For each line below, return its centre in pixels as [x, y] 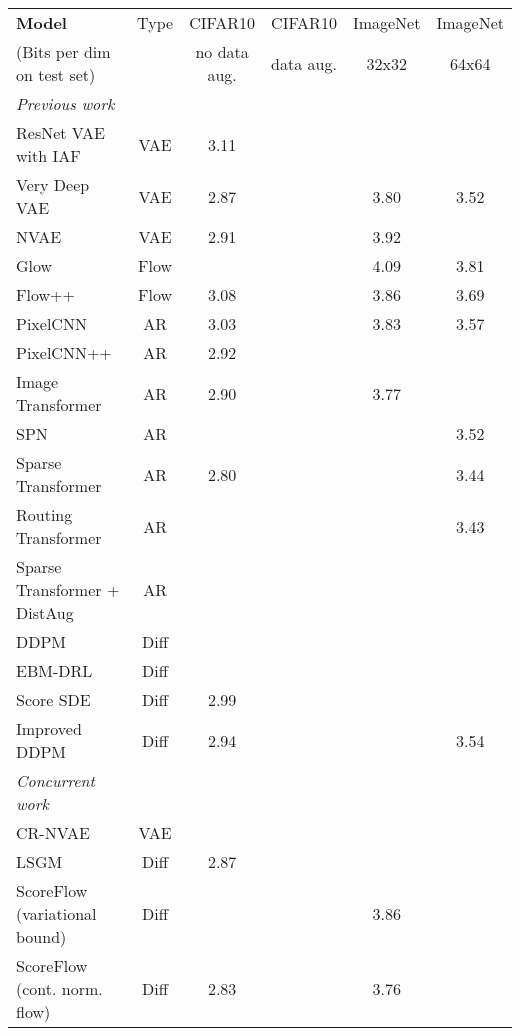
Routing [44, 514]
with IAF [48, 155]
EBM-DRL [54, 670]
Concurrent [55, 780]
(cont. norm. [59, 988]
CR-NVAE [53, 832]
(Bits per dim [63, 51]
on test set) [56, 74]
